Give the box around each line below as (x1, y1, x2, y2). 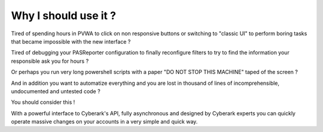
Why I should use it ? (11, 9, 117, 22)
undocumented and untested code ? (11, 87, 101, 95)
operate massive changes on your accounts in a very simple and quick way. (11, 118, 198, 125)
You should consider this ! (11, 99, 75, 106)
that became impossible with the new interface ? (11, 38, 131, 45)
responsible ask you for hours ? (11, 57, 89, 65)
